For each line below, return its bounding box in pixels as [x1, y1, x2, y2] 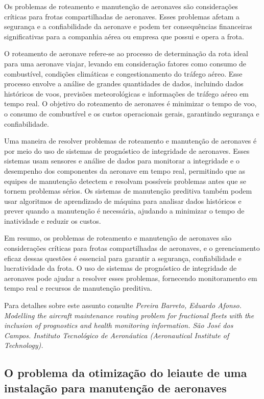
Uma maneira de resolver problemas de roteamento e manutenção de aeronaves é [4, 135, 257, 146]
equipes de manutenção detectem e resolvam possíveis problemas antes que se [4, 175, 246, 186]
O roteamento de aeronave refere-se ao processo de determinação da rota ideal [4, 48, 248, 59]
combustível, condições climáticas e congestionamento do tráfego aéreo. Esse [4, 68, 243, 79]
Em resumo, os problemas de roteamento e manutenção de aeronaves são [4, 232, 232, 243]
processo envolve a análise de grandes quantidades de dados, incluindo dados [4, 78, 244, 89]
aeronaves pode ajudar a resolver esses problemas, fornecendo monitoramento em [4, 272, 257, 283]
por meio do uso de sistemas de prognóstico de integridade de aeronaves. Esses [4, 145, 250, 156]
